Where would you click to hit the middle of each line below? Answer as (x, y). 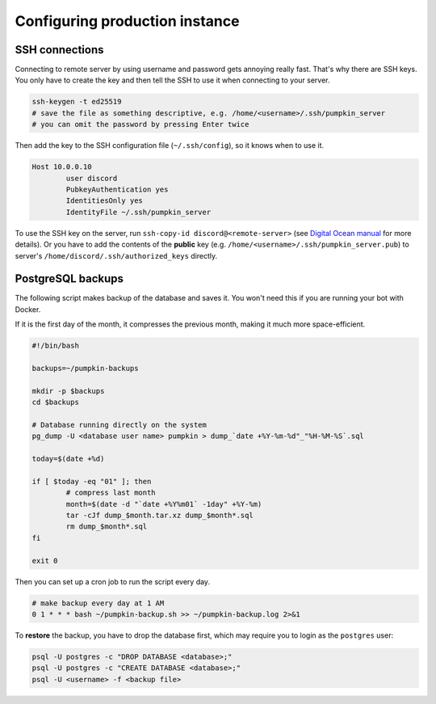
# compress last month (111, 493)
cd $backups (56, 403)
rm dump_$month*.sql (107, 527)
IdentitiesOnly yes (104, 201)
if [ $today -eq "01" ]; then (92, 481)
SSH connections (59, 50)
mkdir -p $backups (68, 391)
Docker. (28, 309)
